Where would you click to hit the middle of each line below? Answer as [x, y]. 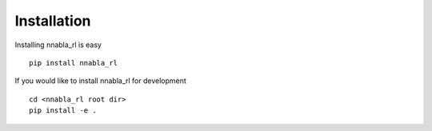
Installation [53, 21]
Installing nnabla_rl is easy [58, 45]
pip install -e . [63, 111]
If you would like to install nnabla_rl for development [101, 81]
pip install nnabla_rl [74, 63]
